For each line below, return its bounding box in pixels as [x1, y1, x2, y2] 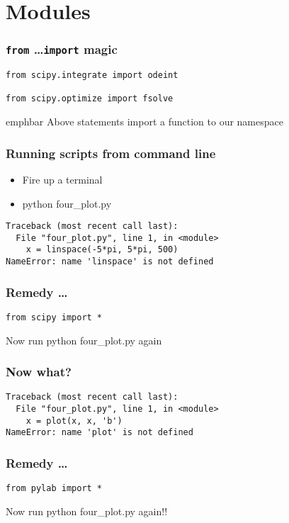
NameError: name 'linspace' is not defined [6, 257, 214, 267]
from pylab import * [6, 483, 103, 494]
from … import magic [6, 40, 118, 58]
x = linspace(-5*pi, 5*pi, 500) [25, 244, 178, 255]
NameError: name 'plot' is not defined [6, 427, 193, 438]
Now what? [6, 363, 72, 381]
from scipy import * [6, 312, 103, 322]
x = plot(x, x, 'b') [25, 415, 123, 426]
